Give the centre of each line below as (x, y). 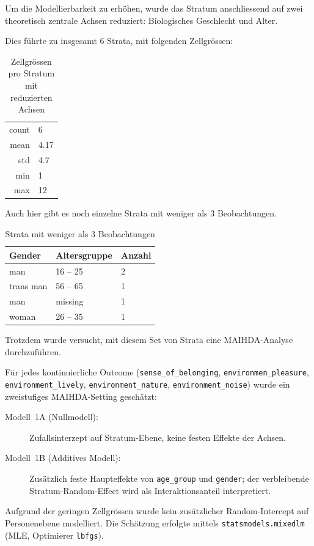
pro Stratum (31, 73)
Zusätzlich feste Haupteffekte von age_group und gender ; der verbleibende (169, 478)
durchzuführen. (33, 351)
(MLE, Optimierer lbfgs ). (54, 535)
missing (70, 301)
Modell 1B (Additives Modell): (63, 458)
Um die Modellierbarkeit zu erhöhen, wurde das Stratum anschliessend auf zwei (154, 8)
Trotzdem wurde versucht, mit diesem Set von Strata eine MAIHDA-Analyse (149, 340)
